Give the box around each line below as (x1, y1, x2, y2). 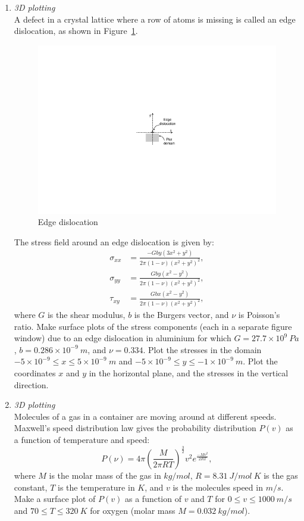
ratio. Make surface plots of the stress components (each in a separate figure (14, 320, 292, 332)
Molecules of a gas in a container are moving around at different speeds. (14, 410, 277, 422)
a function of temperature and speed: (14, 433, 150, 445)
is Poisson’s (238, 308, 280, 321)
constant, (14, 481, 48, 493)
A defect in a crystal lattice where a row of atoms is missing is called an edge (14, 13, 296, 25)
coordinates (14, 367, 56, 379)
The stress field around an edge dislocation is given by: (14, 235, 214, 248)
